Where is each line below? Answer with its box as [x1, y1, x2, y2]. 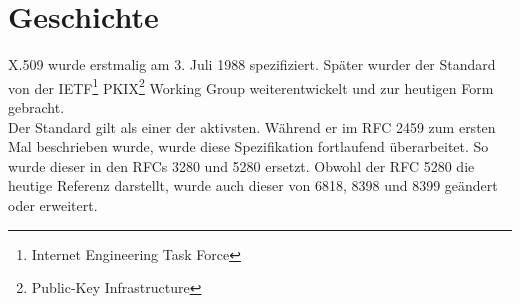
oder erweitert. [8, 194, 98, 215]
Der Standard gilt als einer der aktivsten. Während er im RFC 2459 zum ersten [8, 116, 496, 137]
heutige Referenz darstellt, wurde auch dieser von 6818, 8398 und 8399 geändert [8, 175, 498, 196]
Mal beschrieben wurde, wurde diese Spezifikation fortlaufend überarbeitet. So [8, 136, 489, 157]
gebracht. [8, 96, 65, 117]
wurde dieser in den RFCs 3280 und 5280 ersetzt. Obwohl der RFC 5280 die [8, 155, 475, 176]
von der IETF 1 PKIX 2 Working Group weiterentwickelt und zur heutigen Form [8, 74, 494, 98]
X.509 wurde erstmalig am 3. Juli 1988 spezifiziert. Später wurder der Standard [8, 54, 496, 75]
